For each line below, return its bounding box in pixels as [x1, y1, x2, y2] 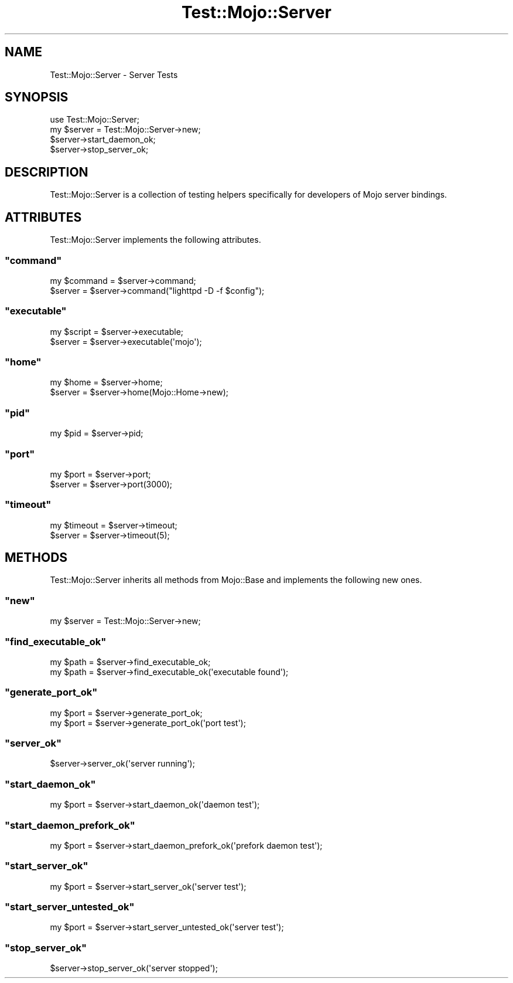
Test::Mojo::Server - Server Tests [50, 69, 178, 80]
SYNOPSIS [5, 90, 69, 105]
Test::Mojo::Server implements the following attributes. [50, 235, 261, 245]
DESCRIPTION [5, 164, 88, 179]
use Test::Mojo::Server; [50, 114, 140, 125]
